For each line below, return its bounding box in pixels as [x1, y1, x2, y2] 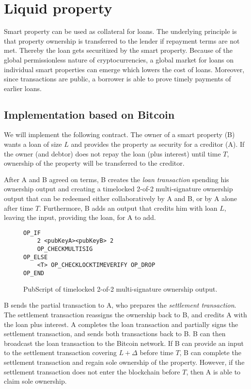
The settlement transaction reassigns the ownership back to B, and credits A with [4, 309, 247, 319]
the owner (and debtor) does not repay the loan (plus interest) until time [4, 148, 221, 158]
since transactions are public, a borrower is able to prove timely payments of [4, 74, 231, 84]
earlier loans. [4, 83, 42, 93]
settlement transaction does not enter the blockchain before [4, 366, 180, 376]
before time [140, 347, 173, 358]
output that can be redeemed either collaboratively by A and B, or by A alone [4, 193, 237, 203]
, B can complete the [179, 347, 241, 358]
